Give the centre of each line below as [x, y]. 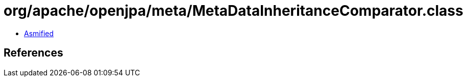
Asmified [39, 33]
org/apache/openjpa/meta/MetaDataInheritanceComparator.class [233, 11]
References [33, 53]
